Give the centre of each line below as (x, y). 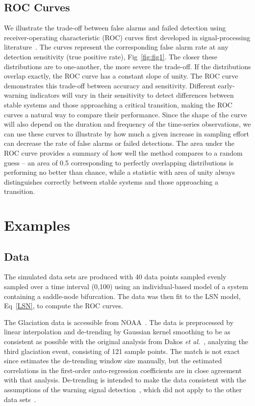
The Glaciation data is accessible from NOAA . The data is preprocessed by (119, 322)
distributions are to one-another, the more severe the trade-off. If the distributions (127, 66)
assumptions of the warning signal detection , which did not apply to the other (123, 389)
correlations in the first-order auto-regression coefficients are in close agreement (123, 370)
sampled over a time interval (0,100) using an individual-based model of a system (126, 286)
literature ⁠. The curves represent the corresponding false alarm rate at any (116, 47)
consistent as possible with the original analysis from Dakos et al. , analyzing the (126, 341)
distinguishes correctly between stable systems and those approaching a (111, 181)
